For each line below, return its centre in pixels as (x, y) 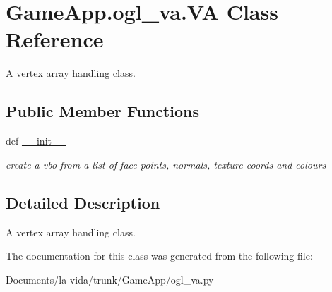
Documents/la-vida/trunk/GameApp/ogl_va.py (110, 279)
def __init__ (36, 141)
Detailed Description (83, 202)
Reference (55, 39)
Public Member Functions (102, 111)
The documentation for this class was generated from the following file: (159, 256)
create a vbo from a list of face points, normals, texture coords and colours (166, 164)
